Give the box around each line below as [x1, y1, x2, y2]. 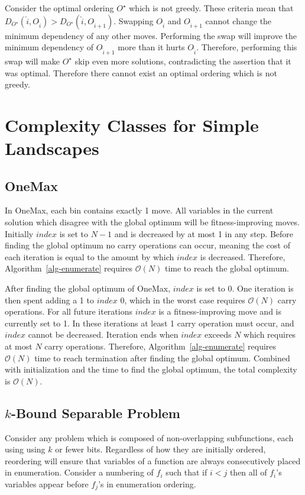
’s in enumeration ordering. [98, 477, 196, 490]
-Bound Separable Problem [11, 403, 180, 422]
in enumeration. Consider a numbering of [5, 466, 154, 478]
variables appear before [5, 477, 89, 490]
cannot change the [205, 14, 272, 27]
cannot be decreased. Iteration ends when [28, 328, 179, 341]
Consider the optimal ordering [5, 2, 114, 14]
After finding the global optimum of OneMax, [5, 282, 171, 295]
